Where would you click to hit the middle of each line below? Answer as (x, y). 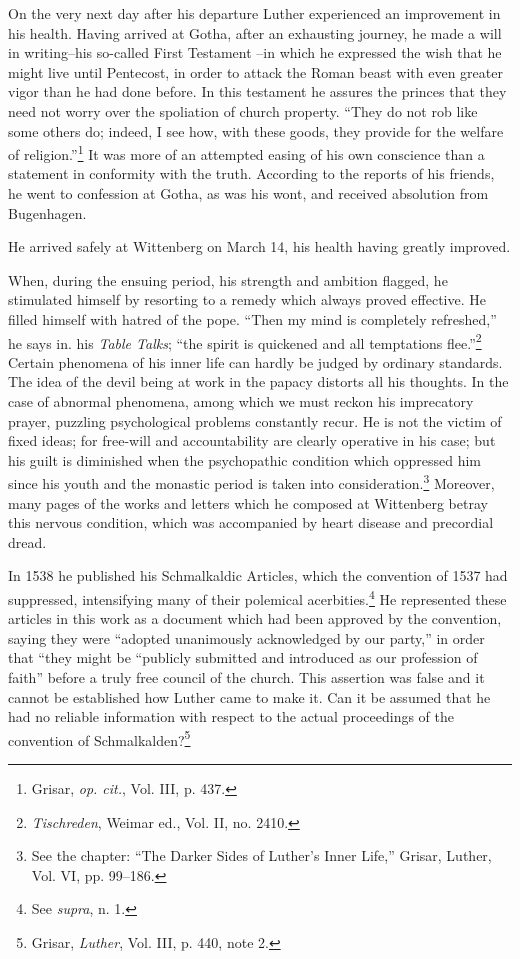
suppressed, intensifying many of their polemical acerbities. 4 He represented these (257, 597)
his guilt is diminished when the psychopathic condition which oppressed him (245, 459)
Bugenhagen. (47, 212)
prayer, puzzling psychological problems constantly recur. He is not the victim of (255, 420)
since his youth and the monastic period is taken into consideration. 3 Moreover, (251, 482)
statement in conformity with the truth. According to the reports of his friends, (251, 173)
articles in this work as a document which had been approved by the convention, (255, 618)
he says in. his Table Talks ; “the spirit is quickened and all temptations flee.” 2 (245, 341)
